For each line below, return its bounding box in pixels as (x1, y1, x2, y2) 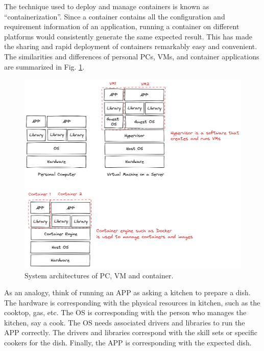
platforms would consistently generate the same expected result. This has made (4, 31, 252, 41)
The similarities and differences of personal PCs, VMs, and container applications (4, 51, 259, 61)
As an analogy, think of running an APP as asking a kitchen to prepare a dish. (4, 287, 251, 298)
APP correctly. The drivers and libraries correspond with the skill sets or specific (4, 327, 257, 338)
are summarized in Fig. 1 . (4, 61, 85, 72)
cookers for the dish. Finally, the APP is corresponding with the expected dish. (4, 337, 252, 348)
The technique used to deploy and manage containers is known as (4, 1, 209, 11)
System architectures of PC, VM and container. (25, 270, 174, 280)
